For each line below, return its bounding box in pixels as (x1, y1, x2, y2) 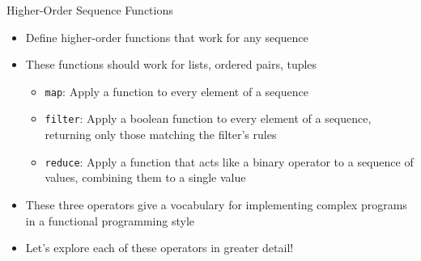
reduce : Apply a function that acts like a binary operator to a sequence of (45, 153, 414, 170)
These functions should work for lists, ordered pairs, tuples (25, 56, 317, 73)
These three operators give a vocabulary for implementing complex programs (25, 196, 407, 213)
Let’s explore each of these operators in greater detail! (25, 239, 294, 256)
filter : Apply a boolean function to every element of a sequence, (45, 110, 372, 127)
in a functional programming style (25, 212, 195, 229)
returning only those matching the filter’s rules (45, 126, 277, 143)
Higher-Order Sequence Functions (6, 2, 173, 18)
